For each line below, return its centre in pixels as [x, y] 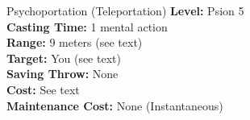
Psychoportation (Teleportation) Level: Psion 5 [125, 10]
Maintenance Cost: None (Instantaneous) [115, 105]
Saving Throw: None [62, 74]
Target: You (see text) [64, 58]
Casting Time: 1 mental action [87, 26]
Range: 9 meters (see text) [75, 42]
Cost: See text [43, 89]
